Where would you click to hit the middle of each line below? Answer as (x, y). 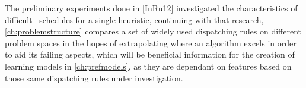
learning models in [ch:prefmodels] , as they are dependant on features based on (148, 66)
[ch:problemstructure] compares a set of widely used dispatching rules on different (153, 31)
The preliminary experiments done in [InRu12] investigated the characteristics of (151, 8)
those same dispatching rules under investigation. (94, 78)
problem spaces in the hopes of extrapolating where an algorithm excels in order (151, 43)
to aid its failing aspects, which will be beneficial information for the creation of (150, 54)
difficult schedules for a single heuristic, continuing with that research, (134, 19)
